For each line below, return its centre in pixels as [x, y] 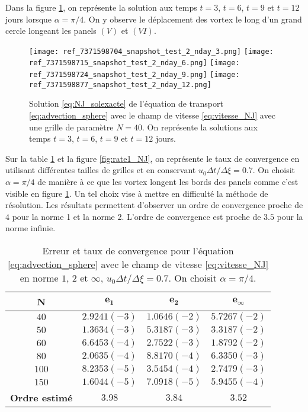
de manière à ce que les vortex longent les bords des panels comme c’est [168, 181]
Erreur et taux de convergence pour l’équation [138, 250]
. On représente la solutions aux [200, 127]
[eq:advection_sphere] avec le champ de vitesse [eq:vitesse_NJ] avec [152, 115]
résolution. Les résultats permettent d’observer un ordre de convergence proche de [154, 205]
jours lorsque [29, 19]
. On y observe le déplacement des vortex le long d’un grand [193, 19]
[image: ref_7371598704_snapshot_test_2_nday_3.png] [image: [151, 51]
